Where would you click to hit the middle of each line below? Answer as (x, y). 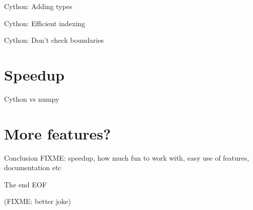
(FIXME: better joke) (38, 201)
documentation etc (33, 167)
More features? (58, 133)
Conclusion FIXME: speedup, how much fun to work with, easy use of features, (127, 157)
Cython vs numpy (32, 98)
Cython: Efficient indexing (45, 23)
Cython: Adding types (38, 6)
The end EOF (25, 184)
